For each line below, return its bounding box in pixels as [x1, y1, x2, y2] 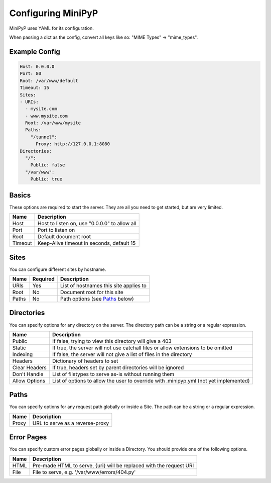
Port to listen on [38, 227, 75, 234]
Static [12, 344, 26, 351]
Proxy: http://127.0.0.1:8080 [36, 141, 110, 147]
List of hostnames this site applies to [60, 282, 147, 289]
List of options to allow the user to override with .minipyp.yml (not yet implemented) [52, 377, 250, 384]
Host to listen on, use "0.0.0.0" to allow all [38, 220, 137, 227]
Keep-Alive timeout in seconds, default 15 [38, 240, 136, 247]
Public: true [30, 176, 63, 182]
